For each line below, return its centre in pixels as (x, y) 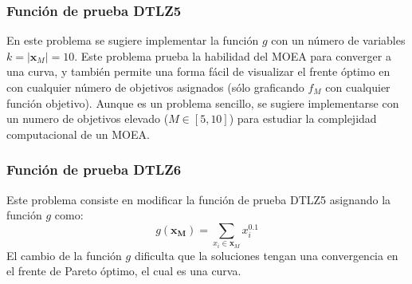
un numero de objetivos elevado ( (88, 118)
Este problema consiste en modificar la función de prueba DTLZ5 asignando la (199, 199)
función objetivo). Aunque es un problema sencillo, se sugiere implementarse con (203, 103)
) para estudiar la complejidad (303, 118)
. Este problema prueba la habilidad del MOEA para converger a (233, 55)
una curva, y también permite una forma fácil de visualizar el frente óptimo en (198, 71)
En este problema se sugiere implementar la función (133, 40)
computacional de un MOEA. (78, 134)
